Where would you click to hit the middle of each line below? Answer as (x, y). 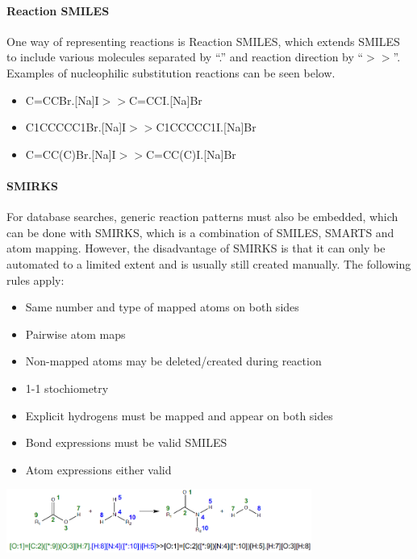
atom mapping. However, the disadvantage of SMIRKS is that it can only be (196, 248)
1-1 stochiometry (67, 388)
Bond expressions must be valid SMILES (126, 442)
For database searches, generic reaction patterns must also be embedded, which (202, 217)
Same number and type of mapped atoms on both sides (162, 307)
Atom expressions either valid (98, 469)
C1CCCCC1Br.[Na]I (76, 127)
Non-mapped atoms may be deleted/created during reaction (173, 361)
